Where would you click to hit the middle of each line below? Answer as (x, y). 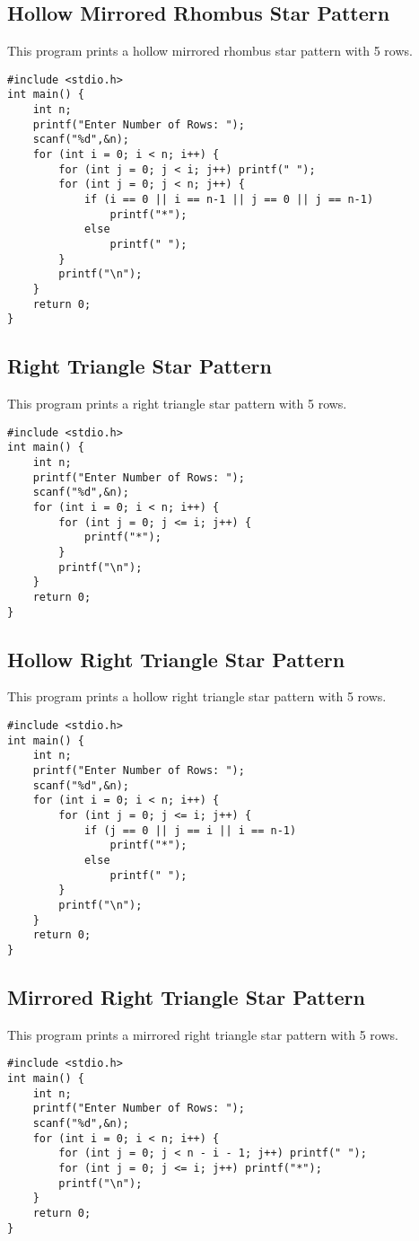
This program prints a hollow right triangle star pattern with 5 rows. (197, 696)
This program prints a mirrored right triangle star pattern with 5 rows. (203, 1034)
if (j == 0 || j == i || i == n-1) (190, 830)
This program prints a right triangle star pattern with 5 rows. (177, 404)
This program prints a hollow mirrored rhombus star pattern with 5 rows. (210, 51)
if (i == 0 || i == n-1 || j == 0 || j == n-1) (229, 200)
